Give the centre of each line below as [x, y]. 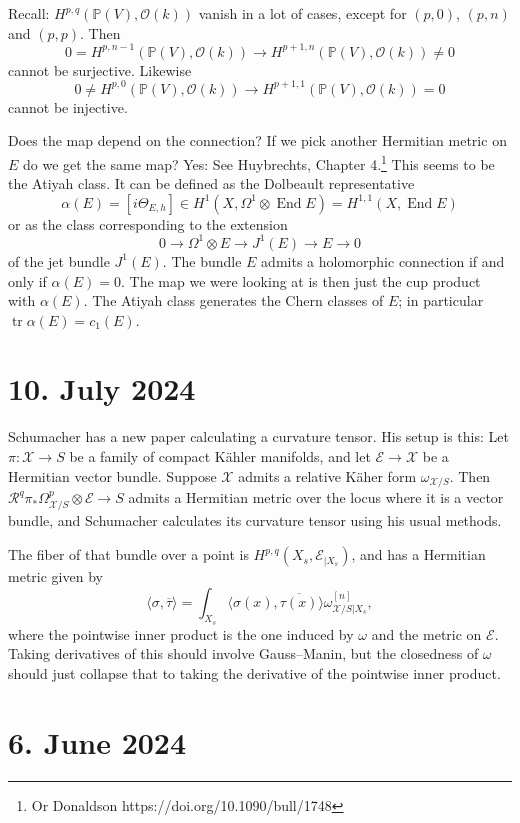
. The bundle [202, 260]
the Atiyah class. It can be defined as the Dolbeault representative [211, 183]
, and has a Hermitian [418, 554]
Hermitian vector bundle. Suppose [112, 475]
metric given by [55, 576]
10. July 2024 [102, 388]
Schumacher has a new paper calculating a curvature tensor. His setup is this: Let [258, 436]
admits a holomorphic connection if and [383, 260]
